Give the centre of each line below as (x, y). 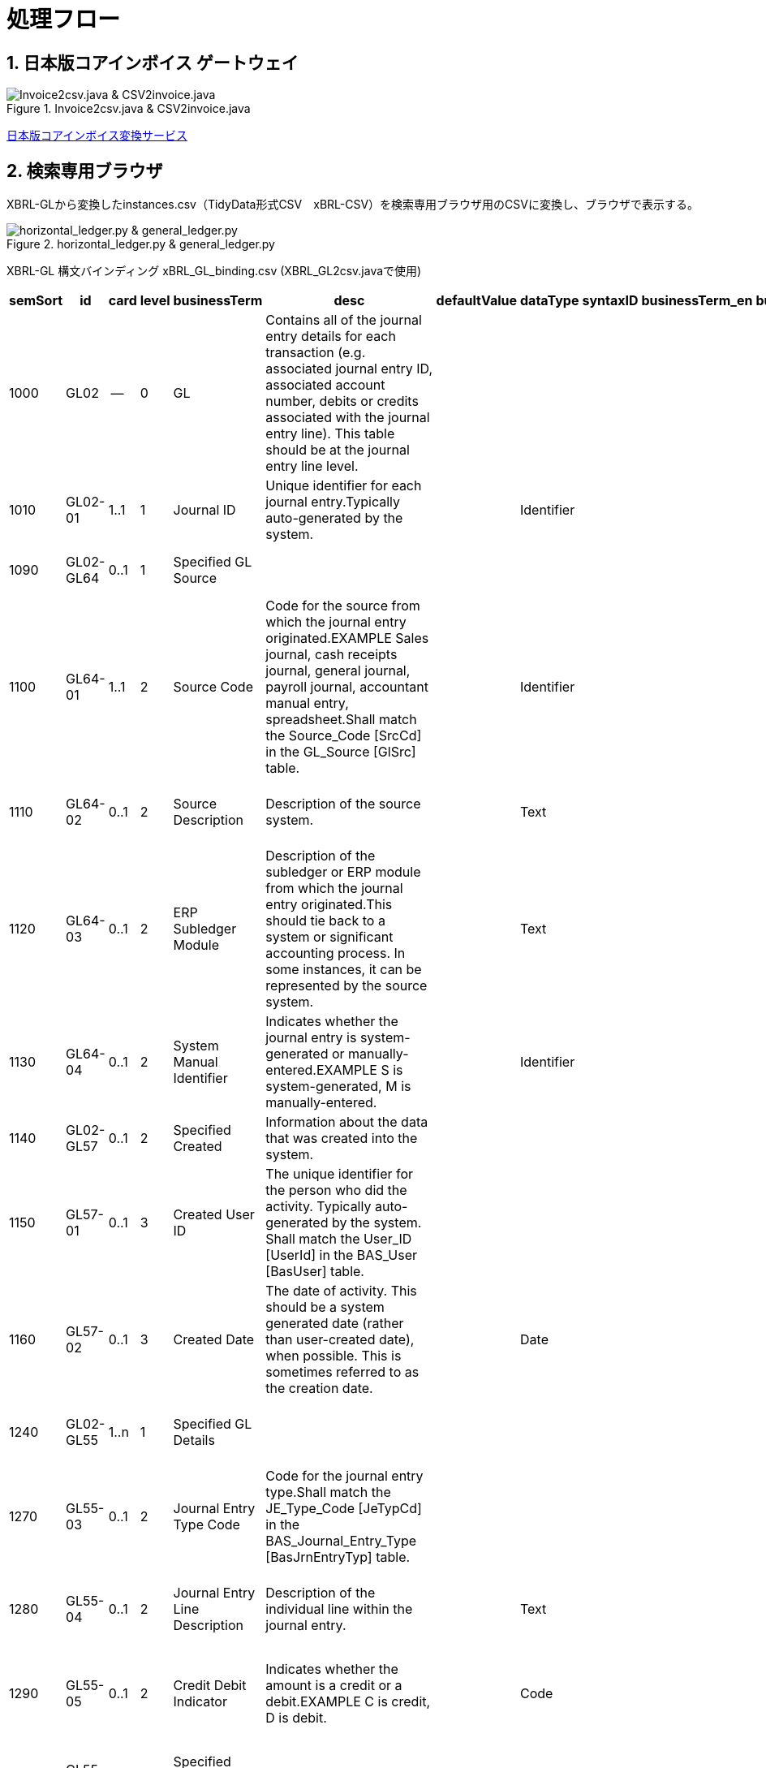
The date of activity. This (341, 1291)
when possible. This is (334, 1356)
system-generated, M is (338, 1087)
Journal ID (204, 510)
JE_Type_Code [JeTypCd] (344, 1509)
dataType (550, 301)
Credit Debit (210, 1686)
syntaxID (610, 301)
